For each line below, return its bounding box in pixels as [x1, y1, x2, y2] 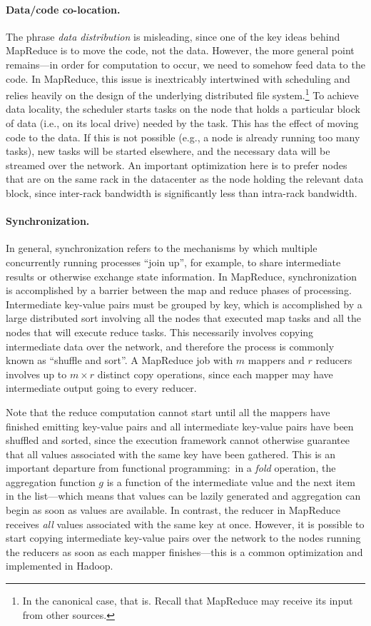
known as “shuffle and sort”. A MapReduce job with [6, 353, 233, 368]
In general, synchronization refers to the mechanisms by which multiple [6, 241, 317, 256]
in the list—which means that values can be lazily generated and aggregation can [6, 488, 361, 503]
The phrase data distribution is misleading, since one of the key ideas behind [6, 29, 340, 44]
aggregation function [6, 474, 96, 489]
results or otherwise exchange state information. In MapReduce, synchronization [6, 268, 357, 283]
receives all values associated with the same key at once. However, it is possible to [6, 516, 365, 531]
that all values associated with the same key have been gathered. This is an [6, 446, 336, 461]
